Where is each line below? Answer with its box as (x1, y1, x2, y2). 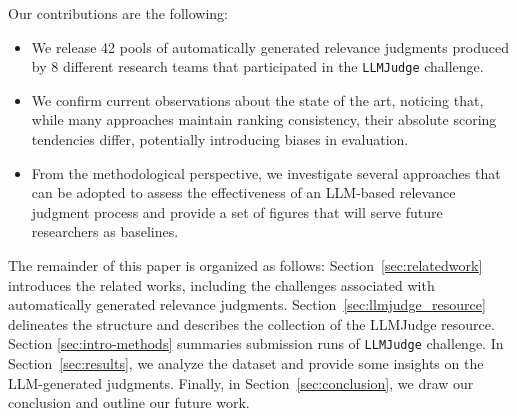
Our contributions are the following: (8, 3, 228, 23)
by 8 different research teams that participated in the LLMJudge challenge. (31, 56, 484, 77)
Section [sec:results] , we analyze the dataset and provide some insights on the (8, 353, 484, 374)
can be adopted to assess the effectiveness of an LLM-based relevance (31, 182, 456, 203)
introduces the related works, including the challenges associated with (8, 274, 435, 295)
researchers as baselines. (31, 221, 179, 242)
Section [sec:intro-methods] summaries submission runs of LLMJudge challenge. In (8, 333, 504, 354)
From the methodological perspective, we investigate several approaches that (31, 162, 501, 183)
